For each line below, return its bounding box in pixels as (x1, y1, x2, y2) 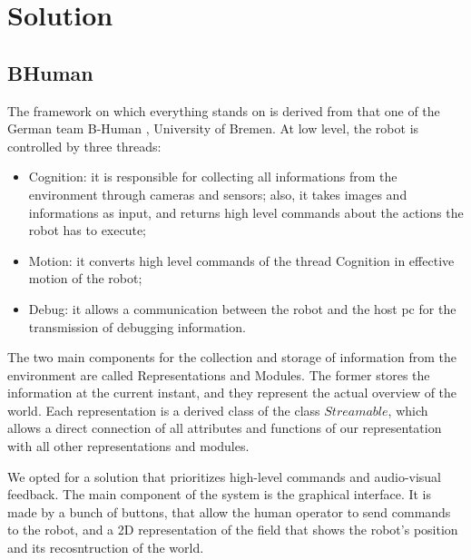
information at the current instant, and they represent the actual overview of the (7, 383, 457, 402)
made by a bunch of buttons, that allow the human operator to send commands (7, 502, 451, 521)
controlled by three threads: (7, 136, 162, 155)
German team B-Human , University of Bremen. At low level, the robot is (7, 119, 419, 138)
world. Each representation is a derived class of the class (7, 400, 320, 419)
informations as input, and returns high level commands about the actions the (28, 202, 464, 221)
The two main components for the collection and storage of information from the (7, 348, 456, 367)
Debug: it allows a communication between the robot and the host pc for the (28, 299, 456, 318)
